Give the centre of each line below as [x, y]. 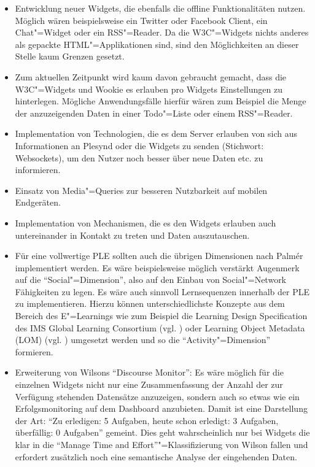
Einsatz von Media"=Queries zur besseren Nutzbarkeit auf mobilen [141, 190]
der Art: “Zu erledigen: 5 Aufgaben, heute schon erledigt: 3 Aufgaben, [147, 420]
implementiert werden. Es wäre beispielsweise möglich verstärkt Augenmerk [157, 267]
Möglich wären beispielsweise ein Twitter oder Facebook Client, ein [141, 20]
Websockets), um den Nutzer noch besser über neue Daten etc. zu [139, 157]
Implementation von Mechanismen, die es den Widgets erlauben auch [146, 222]
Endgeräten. [38, 202]
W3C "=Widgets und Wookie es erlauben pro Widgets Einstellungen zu [149, 89]
